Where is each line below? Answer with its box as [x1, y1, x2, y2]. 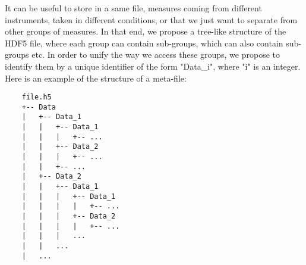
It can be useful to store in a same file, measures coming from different [5, 2, 262, 14]
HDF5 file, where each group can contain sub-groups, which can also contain [5, 36, 283, 49]
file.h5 [21, 93, 52, 102]
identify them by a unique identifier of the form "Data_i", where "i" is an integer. [5, 60, 301, 72]
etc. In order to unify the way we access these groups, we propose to [31, 48, 280, 61]
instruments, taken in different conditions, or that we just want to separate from [5, 13, 298, 26]
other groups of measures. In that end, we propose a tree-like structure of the [5, 25, 286, 38]
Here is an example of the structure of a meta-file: [5, 71, 187, 84]
